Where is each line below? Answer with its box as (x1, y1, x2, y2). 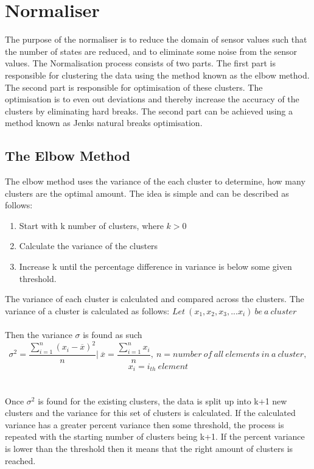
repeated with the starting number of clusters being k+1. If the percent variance (5, 430, 305, 443)
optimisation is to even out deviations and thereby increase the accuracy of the (5, 93, 299, 105)
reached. (5, 454, 36, 467)
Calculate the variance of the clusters (19, 239, 158, 252)
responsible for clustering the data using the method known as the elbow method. (5, 68, 310, 81)
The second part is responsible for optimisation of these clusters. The (5, 80, 263, 93)
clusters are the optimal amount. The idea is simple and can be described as (5, 186, 289, 199)
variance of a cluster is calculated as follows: (5, 304, 170, 317)
